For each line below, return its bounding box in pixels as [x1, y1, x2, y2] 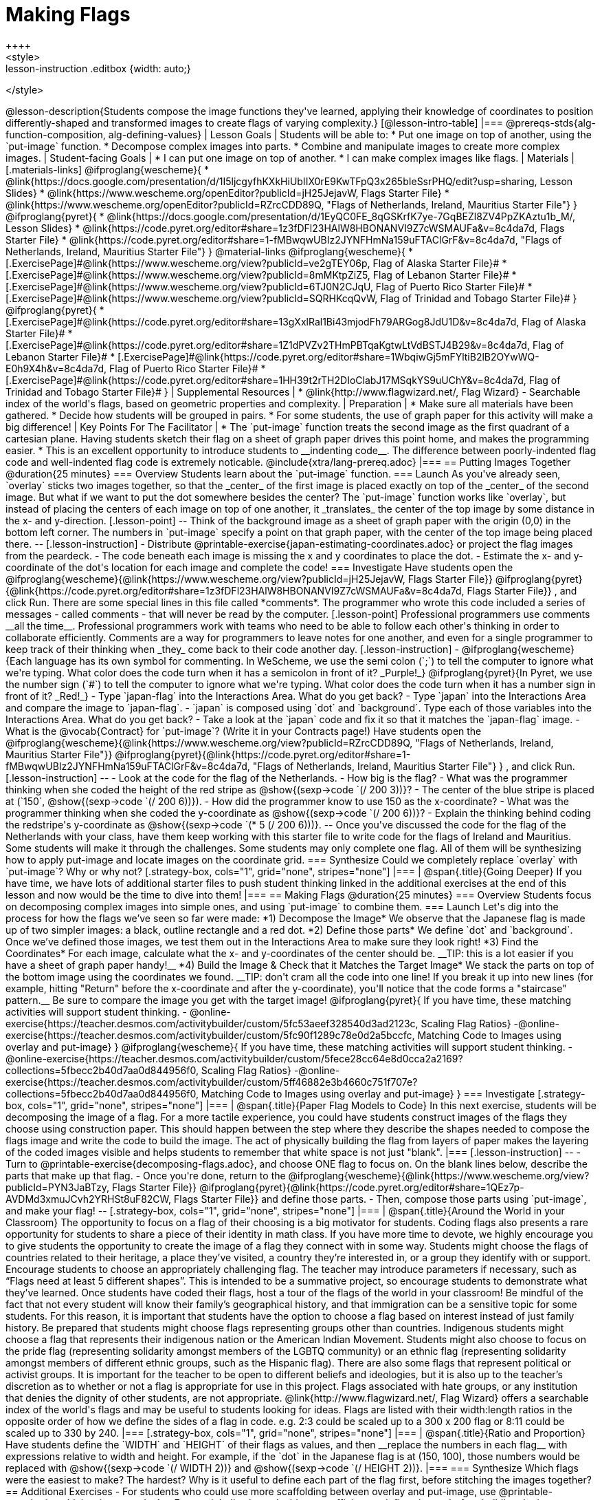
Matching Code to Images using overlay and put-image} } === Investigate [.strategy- [201, 1087, 586, 1100]
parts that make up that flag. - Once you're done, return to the [5, 1169, 286, 1181]
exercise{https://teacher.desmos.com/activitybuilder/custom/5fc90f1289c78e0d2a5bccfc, [5, 1029, 415, 1041]
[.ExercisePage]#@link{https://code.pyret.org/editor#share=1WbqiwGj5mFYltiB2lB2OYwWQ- [118, 350, 539, 363]
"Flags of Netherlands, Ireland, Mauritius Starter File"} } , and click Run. [252, 760, 575, 772]
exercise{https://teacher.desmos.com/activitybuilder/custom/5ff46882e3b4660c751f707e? [5, 1075, 418, 1088]
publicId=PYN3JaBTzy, [5, 1181, 110, 1193]
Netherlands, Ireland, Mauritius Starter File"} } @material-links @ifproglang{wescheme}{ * [5, 245, 413, 257]
